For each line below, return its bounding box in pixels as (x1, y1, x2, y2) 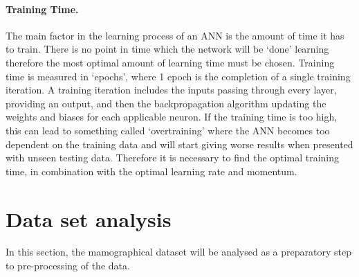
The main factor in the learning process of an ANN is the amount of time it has (6, 28, 344, 42)
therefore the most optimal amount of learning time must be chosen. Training (6, 55, 335, 69)
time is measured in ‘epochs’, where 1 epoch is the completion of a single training (6, 69, 351, 83)
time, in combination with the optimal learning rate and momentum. (6, 163, 297, 178)
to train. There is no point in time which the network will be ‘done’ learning (6, 42, 329, 56)
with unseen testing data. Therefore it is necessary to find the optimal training (6, 150, 339, 165)
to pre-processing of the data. (6, 258, 130, 273)
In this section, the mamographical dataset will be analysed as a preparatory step (6, 244, 351, 259)
